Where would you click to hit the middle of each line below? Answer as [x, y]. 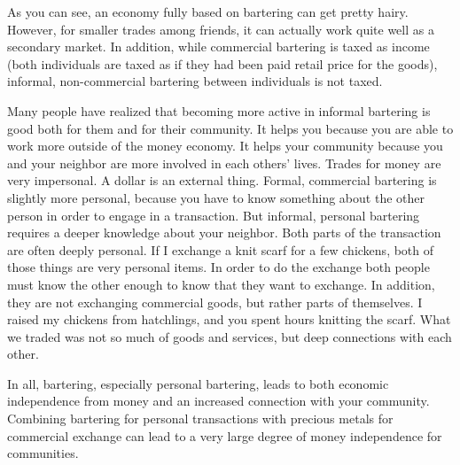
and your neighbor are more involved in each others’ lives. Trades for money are [224, 163]
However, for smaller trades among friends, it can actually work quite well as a [221, 29]
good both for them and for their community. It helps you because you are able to [230, 128]
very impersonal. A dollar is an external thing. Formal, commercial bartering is [222, 180]
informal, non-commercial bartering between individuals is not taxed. [195, 81]
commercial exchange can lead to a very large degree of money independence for [225, 435]
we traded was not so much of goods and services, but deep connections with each [230, 336]
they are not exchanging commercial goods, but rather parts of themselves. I [215, 302]
